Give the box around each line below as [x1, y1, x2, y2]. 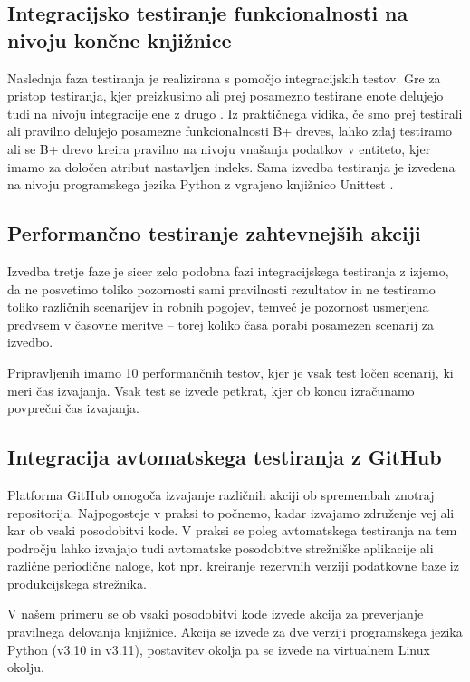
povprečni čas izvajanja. [7, 399, 139, 418]
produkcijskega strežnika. [7, 573, 147, 592]
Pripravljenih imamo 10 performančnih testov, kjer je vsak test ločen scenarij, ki [7, 362, 454, 381]
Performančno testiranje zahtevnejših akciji [7, 219, 421, 247]
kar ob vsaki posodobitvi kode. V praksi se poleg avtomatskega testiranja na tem [7, 521, 457, 540]
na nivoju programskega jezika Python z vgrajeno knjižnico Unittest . [7, 175, 394, 194]
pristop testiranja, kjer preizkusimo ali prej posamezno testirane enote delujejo [7, 86, 444, 105]
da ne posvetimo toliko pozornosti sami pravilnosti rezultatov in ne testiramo [7, 279, 436, 298]
